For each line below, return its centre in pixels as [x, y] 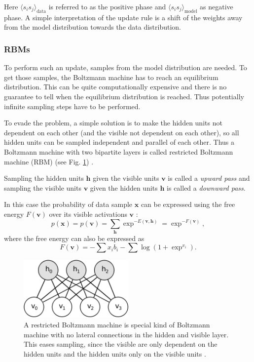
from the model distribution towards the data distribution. [93, 27]
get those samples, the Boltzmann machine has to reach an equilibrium [111, 77]
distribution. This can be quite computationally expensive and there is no [115, 87]
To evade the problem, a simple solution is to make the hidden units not [113, 123]
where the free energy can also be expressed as [74, 238]
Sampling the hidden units [44, 178]
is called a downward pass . [206, 187]
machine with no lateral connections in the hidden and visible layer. [126, 334]
